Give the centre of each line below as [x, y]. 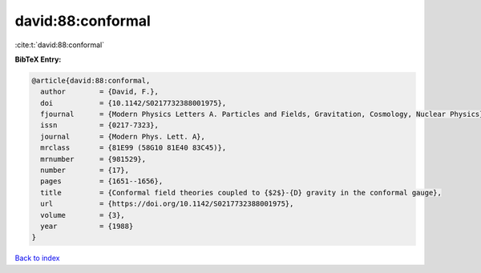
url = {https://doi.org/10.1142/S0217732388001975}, [167, 204]
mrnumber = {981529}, [93, 159]
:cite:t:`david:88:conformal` [59, 45]
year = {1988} [87, 226]
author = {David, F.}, [100, 92]
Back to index [37, 258]
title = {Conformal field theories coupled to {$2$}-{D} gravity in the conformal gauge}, [241, 193]
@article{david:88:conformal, [91, 80]
